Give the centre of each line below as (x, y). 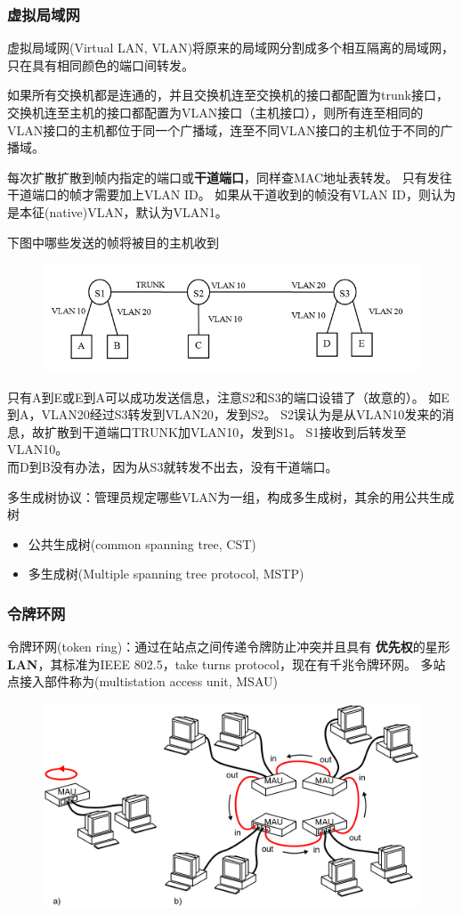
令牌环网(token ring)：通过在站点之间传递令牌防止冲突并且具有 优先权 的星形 (229, 647)
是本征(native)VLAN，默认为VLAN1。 (118, 211)
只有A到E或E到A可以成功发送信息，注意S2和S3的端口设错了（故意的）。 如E (228, 397)
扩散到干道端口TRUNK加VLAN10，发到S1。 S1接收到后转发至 (225, 431)
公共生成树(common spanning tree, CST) (142, 543)
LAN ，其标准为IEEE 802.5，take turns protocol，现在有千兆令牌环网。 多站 (227, 664)
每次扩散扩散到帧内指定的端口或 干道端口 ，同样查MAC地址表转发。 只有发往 (230, 177)
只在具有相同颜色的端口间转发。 (101, 65)
